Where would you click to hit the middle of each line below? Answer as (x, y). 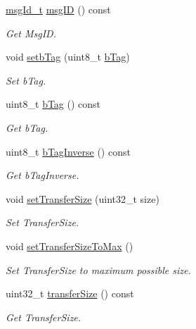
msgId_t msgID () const (58, 9)
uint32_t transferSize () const (70, 293)
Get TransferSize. (44, 317)
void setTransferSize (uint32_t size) (83, 198)
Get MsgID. (31, 33)
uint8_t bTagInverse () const (68, 151)
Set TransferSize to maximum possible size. (98, 269)
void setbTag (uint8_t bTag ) (68, 57)
